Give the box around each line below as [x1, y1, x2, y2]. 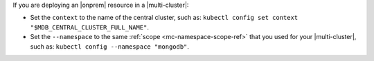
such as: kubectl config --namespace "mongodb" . [30, 42, 190, 51]
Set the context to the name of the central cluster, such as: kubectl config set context [30, 14, 299, 22]
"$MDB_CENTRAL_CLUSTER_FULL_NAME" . [30, 23, 149, 31]
